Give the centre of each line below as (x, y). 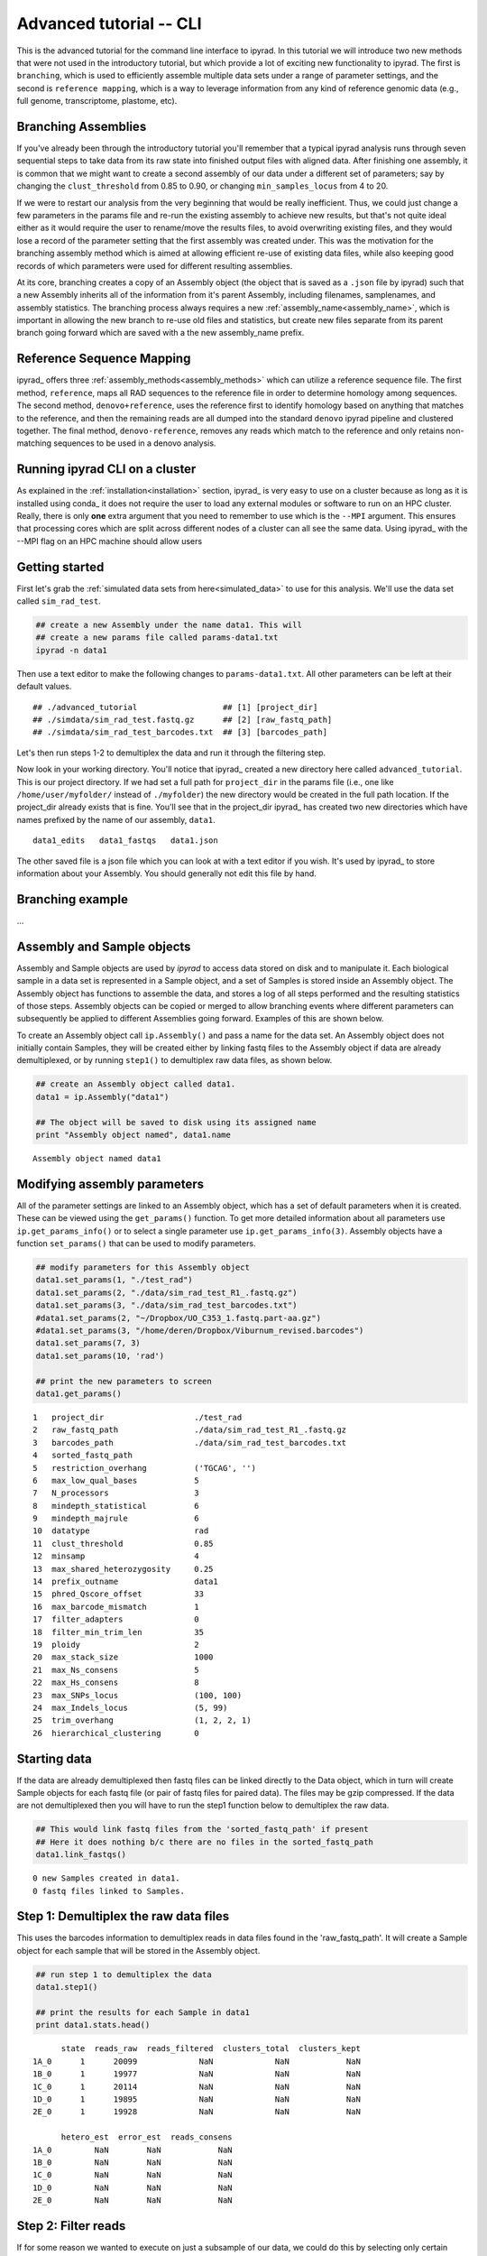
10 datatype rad (121, 1531)
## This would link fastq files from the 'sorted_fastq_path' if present (202, 1829)
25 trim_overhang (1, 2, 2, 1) (142, 1720)
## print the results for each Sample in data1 (142, 2013)
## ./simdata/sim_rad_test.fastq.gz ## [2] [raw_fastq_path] (183, 720)
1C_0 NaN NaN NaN (133, 2175)
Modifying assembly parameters (110, 1183)
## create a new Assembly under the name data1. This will (169, 625)
